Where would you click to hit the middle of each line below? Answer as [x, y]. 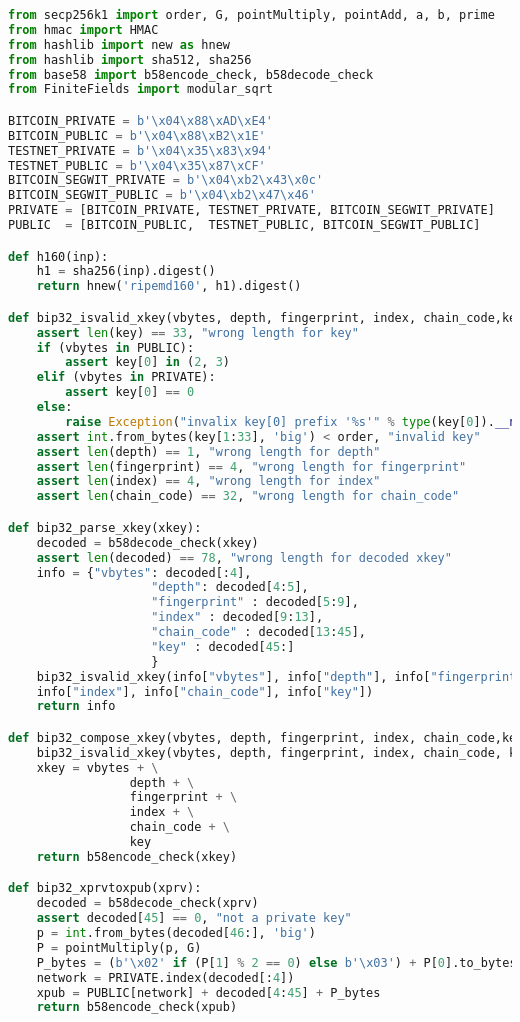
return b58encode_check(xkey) [137, 856]
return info [76, 706]
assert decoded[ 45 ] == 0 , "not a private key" [194, 918]
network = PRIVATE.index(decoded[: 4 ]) [165, 977]
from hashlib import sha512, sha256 [130, 59]
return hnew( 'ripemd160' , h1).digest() [169, 286]
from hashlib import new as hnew [119, 44]
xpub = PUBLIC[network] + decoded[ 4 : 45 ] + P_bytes [208, 992]
